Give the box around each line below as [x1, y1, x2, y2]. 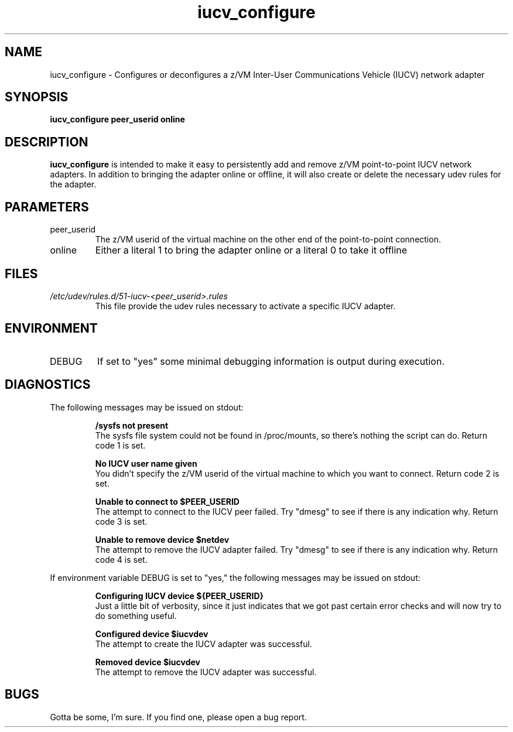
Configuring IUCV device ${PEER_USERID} [95, 590, 264, 601]
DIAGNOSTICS [5, 377, 91, 392]
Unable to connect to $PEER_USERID [95, 496, 240, 507]
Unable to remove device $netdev [95, 534, 230, 545]
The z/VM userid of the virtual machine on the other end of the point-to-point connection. [95, 234, 441, 245]
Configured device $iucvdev [95, 628, 208, 639]
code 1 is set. [95, 440, 146, 450]
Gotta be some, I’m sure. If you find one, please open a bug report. [50, 712, 307, 722]
